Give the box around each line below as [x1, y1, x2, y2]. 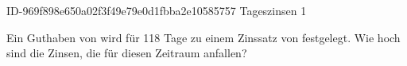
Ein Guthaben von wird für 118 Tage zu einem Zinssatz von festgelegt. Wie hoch [6, 29, 401, 45]
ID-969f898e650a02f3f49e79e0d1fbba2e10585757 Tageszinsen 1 [6, 2, 307, 18]
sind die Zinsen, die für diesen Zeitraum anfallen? [6, 45, 247, 61]
